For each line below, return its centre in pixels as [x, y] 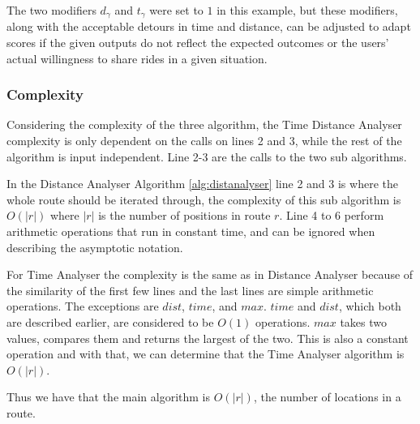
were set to [176, 10]
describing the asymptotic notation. [95, 247]
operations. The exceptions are [83, 306]
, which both [370, 306]
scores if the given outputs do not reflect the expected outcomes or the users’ [198, 43]
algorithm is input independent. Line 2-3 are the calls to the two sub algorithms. [207, 156]
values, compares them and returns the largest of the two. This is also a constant [208, 338]
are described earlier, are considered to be [110, 321]
